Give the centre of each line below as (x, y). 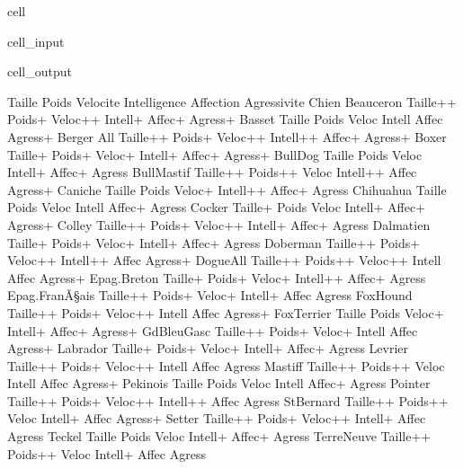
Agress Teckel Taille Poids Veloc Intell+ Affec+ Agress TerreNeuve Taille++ (219, 436)
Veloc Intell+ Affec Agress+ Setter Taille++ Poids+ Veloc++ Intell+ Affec (217, 418)
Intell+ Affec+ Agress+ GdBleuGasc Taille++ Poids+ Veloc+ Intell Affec (213, 330)
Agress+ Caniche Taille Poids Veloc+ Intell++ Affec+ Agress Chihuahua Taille (227, 189)
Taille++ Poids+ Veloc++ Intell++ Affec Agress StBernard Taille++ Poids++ (228, 400)
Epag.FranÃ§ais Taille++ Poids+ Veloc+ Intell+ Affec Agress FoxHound (210, 295)
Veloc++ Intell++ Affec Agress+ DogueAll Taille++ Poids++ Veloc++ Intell (224, 260)
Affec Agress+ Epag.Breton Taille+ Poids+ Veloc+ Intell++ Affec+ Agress (217, 277)
